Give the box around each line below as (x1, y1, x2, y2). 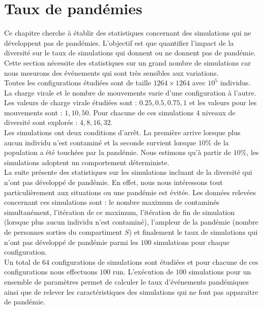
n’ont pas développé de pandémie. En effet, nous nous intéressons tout (4, 177, 223, 188)
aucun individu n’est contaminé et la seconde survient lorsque (4, 137, 196, 147)
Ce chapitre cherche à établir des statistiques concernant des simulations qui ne (4, 27, 251, 38)
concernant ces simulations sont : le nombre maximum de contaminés (4, 197, 220, 207)
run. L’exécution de (112, 266, 173, 277)
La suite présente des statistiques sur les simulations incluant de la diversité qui (4, 167, 252, 177)
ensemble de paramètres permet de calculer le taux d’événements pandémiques (4, 276, 249, 287)
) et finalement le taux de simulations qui (129, 227, 258, 237)
